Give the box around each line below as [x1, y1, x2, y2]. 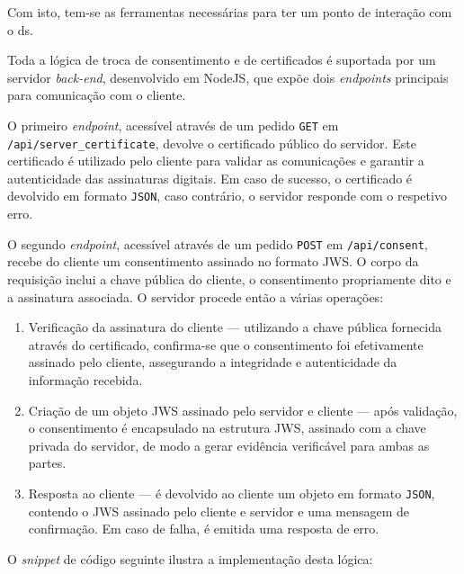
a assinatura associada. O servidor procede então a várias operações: [7, 287, 384, 306]
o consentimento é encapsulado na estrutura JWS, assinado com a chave [28, 418, 426, 437]
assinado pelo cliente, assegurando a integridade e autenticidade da [28, 353, 397, 372]
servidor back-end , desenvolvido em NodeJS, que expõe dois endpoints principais [7, 67, 449, 86]
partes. [28, 453, 67, 472]
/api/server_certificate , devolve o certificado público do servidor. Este [7, 133, 416, 152]
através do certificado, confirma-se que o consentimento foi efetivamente [28, 335, 424, 354]
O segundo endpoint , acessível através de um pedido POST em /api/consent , [7, 234, 428, 253]
